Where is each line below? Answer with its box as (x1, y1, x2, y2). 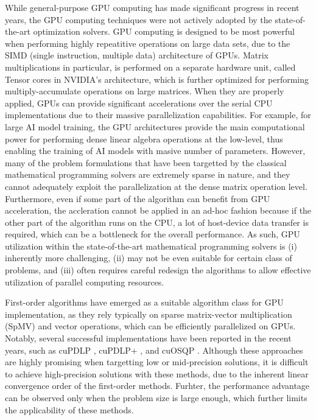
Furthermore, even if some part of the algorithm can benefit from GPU (5, 192, 270, 205)
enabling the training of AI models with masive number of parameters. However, (5, 144, 306, 157)
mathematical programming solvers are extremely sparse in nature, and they (5, 168, 290, 181)
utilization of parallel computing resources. (5, 275, 164, 288)
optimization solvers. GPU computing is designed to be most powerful (33, 25, 295, 38)
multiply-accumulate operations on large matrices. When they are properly (5, 85, 284, 97)
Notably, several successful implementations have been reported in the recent (5, 332, 292, 345)
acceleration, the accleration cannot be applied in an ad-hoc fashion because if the (5, 204, 312, 217)
